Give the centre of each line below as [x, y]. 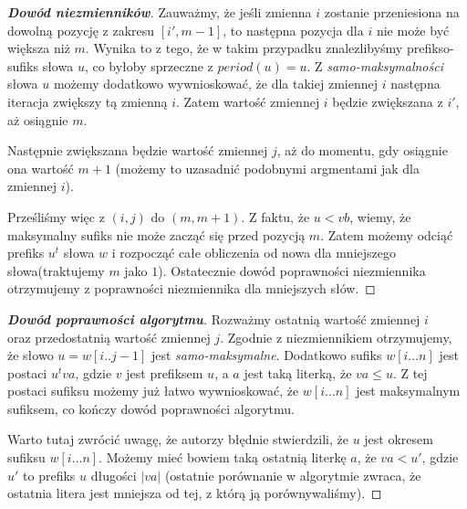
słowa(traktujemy [56, 270]
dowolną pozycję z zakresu [81, 30]
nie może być [413, 30]
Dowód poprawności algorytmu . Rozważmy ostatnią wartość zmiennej [214, 318]
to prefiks [49, 475]
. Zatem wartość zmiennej [248, 101]
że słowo [31, 355]
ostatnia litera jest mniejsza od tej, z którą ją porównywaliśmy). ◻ [195, 493]
